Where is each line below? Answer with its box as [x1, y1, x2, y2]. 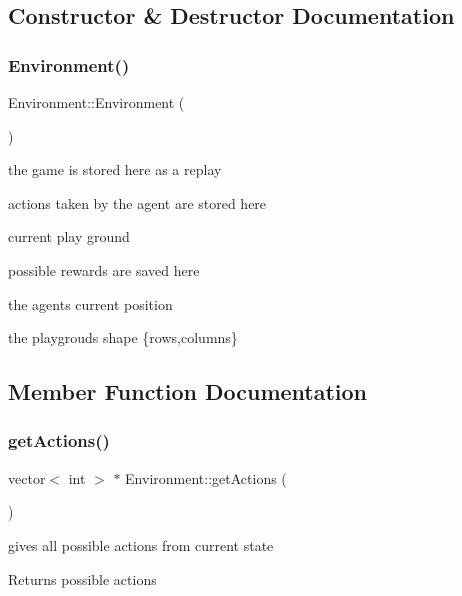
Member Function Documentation [8, 376, 368, 407]
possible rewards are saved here [8, 259, 200, 280]
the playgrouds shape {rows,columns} [8, 327, 238, 348]
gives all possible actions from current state [8, 534, 274, 555]
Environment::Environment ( [8, 92, 185, 112]
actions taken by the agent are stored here [8, 192, 267, 213]
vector [8, 467, 46, 488]
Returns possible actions [8, 568, 157, 589]
